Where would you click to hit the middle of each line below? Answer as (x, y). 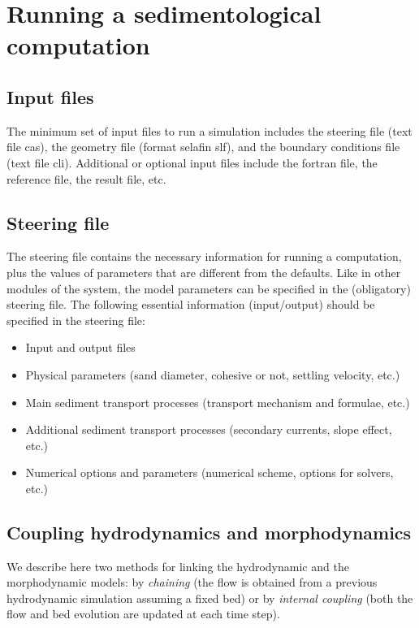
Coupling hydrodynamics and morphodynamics (209, 532)
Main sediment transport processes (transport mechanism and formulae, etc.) (218, 402)
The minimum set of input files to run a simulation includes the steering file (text (209, 130)
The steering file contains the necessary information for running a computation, (204, 256)
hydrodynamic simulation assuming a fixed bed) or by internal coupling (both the (210, 598)
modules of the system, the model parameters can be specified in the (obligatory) (209, 288)
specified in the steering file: (76, 320)
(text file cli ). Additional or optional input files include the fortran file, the (192, 162)
